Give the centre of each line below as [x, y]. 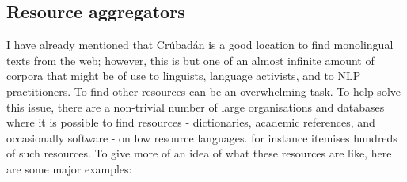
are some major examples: [69, 168]
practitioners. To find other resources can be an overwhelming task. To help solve [203, 91]
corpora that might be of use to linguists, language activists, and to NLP [184, 76]
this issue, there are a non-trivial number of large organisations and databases [196, 106]
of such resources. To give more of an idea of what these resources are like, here [199, 153]
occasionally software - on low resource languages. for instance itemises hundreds [202, 137]
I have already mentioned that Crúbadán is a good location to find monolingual [200, 45]
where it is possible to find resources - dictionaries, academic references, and [191, 122]
